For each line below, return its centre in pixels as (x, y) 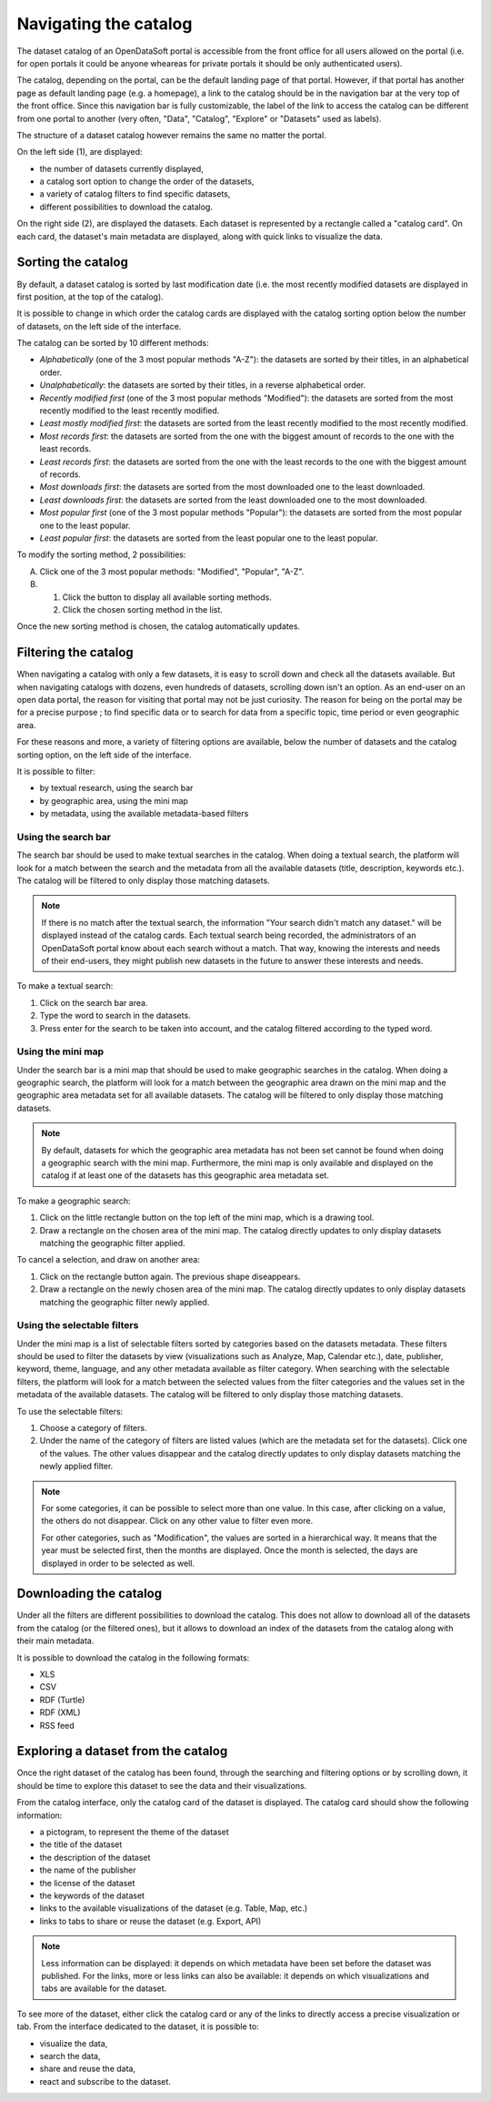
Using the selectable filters (78, 1325)
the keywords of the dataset (92, 1895)
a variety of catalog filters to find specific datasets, (135, 194)
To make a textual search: (65, 986)
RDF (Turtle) (62, 1700)
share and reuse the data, (88, 2069)
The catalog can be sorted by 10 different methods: (113, 343)
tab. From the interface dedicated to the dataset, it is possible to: (138, 2026)
